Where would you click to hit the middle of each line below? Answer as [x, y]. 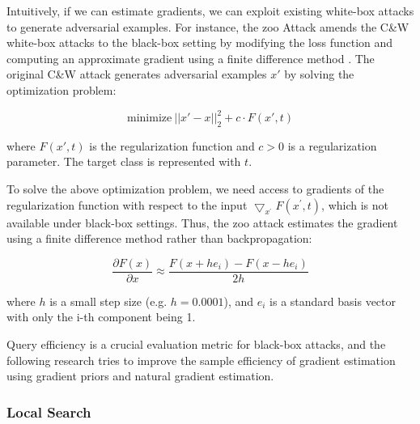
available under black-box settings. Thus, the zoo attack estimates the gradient [202, 222]
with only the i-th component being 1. [101, 317]
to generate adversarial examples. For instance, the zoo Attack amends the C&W [208, 26]
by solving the [319, 74]
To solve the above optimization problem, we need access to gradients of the [195, 189]
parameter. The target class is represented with [124, 161]
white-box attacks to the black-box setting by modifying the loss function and [200, 42]
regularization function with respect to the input [127, 204]
